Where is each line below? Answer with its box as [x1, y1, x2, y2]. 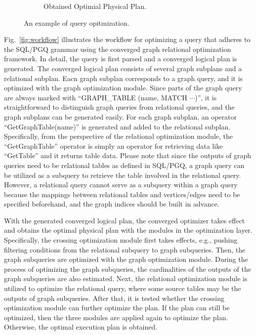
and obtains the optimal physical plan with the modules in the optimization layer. [4, 225, 253, 235]
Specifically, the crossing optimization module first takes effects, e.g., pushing [4, 235, 238, 245]
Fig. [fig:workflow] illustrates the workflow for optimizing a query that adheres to [4, 34, 251, 44]
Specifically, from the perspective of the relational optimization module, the [4, 131, 233, 141]
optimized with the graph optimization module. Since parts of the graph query [4, 83, 242, 93]
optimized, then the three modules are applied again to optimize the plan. [4, 312, 228, 322]
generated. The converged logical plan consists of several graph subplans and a [4, 63, 242, 73]
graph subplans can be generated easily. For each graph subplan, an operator [4, 111, 237, 122]
